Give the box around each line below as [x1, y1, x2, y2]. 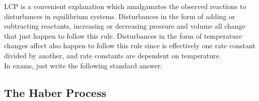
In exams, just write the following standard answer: [4, 60, 162, 70]
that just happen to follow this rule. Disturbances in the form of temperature [4, 30, 242, 41]
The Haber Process [4, 84, 107, 100]
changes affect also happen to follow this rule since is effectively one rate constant [4, 40, 255, 51]
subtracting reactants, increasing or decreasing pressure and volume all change [4, 21, 245, 31]
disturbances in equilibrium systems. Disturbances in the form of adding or [4, 11, 235, 21]
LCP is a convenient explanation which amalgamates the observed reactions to [4, 1, 246, 11]
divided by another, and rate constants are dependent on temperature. [4, 50, 221, 60]
